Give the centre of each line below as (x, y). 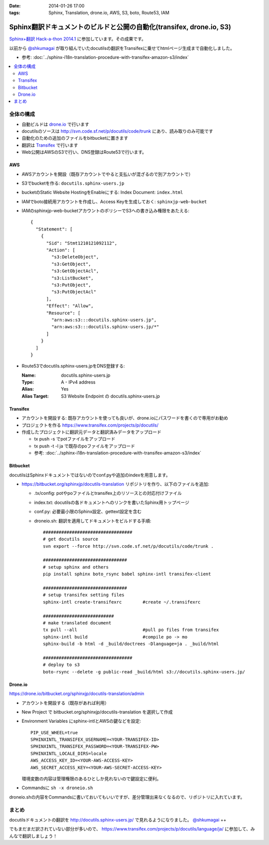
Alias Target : (35, 396)
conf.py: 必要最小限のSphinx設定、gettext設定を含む (88, 512)
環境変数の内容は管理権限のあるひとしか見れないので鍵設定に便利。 (91, 779)
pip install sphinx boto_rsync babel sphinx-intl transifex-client (127, 574)
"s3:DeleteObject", (75, 257)
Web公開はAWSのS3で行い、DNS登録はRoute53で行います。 (84, 152)
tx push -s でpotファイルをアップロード (75, 439)
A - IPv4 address (78, 382)
